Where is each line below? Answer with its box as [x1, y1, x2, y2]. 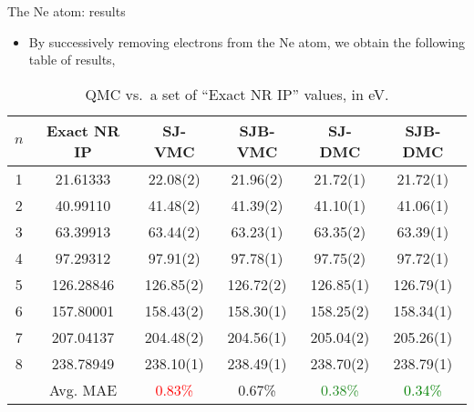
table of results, [28, 50, 116, 69]
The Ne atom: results [7, 2, 126, 20]
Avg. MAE [49, 378, 118, 400]
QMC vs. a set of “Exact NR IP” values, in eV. [85, 83, 389, 105]
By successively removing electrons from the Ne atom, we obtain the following [28, 32, 465, 51]
